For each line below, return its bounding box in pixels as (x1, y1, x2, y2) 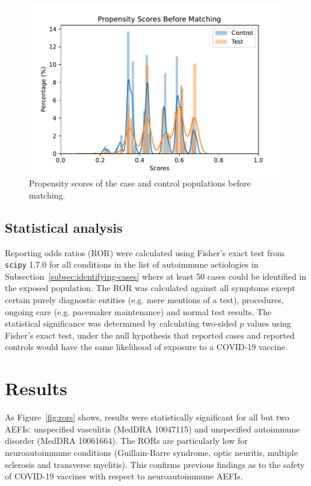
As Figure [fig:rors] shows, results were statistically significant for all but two (5, 411, 289, 423)
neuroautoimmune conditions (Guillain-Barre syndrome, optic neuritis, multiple (5, 446, 298, 458)
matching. (29, 188, 66, 201)
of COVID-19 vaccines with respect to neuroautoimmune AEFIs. (5, 470, 243, 482)
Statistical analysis (5, 218, 123, 236)
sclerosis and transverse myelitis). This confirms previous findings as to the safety (5, 458, 305, 470)
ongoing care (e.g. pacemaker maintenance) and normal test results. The (5, 305, 272, 318)
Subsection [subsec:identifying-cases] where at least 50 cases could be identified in (5, 269, 307, 282)
